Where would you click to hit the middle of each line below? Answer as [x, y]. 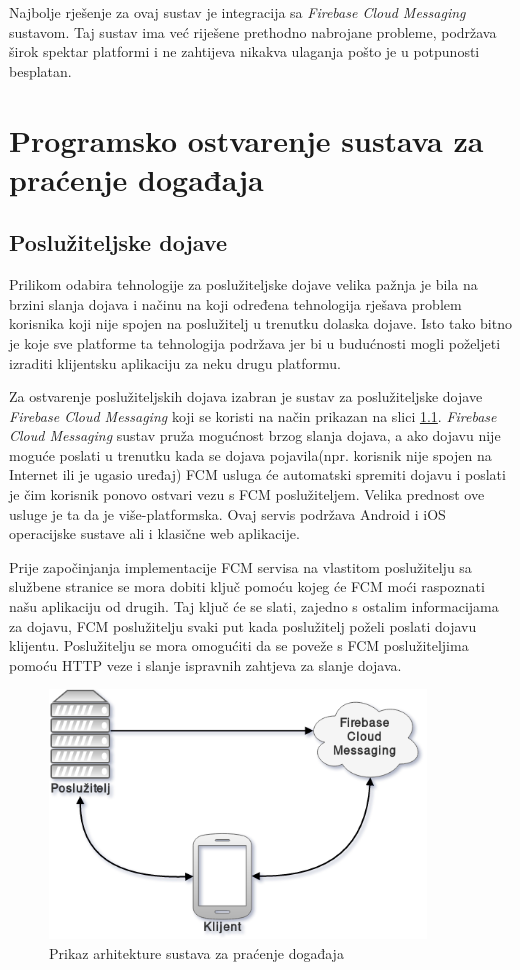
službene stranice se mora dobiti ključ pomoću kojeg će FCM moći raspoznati [247, 586]
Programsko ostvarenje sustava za [246, 139]
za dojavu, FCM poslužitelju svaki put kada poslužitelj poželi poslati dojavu [243, 625]
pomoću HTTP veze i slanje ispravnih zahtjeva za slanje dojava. [205, 664]
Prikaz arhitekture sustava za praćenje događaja [196, 952]
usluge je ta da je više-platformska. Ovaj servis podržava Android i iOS [227, 513]
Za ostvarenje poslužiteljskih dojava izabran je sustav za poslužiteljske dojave [246, 396]
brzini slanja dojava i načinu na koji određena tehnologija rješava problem [235, 303]
